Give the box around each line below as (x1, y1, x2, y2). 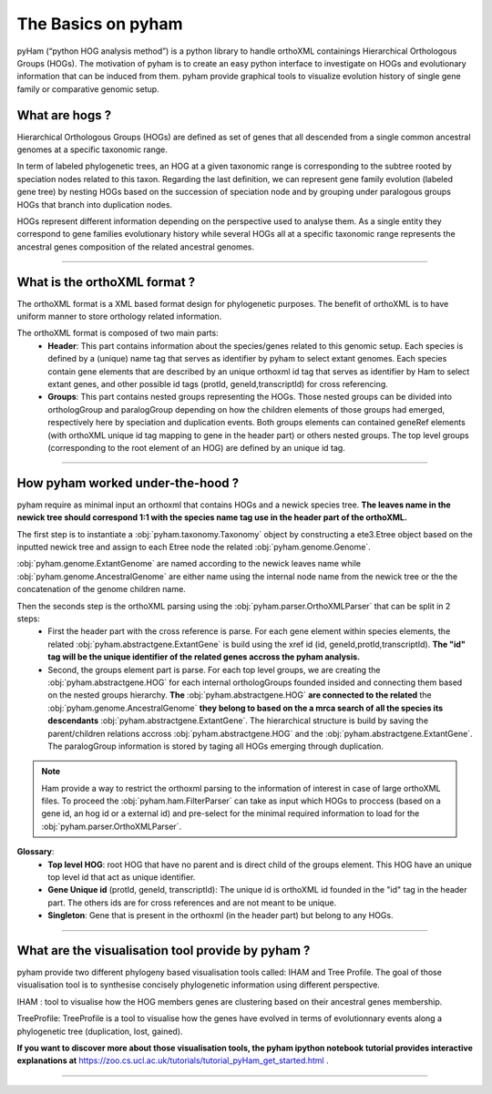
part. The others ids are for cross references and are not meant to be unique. (47, 897, 337, 908)
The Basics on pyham (16, 14, 183, 34)
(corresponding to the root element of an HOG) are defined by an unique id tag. (47, 442, 345, 453)
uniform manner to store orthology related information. (16, 311, 222, 322)
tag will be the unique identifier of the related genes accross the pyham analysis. (47, 651, 360, 662)
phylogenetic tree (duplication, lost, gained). (16, 1026, 183, 1037)
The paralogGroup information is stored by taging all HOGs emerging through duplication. (47, 741, 384, 751)
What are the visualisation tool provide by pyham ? (16, 943, 311, 958)
